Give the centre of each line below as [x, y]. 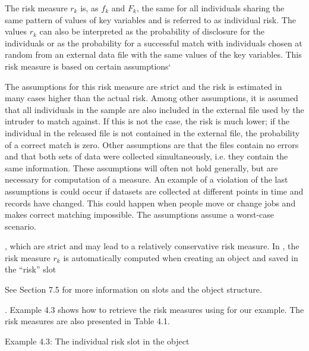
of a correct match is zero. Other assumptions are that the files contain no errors [152, 144]
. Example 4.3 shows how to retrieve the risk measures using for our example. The [154, 309]
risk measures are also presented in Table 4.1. [87, 321]
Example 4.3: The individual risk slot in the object [97, 341]
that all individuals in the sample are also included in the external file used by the [154, 109]
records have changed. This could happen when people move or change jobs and [150, 203]
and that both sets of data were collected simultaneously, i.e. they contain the [146, 156]
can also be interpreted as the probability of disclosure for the [152, 31]
